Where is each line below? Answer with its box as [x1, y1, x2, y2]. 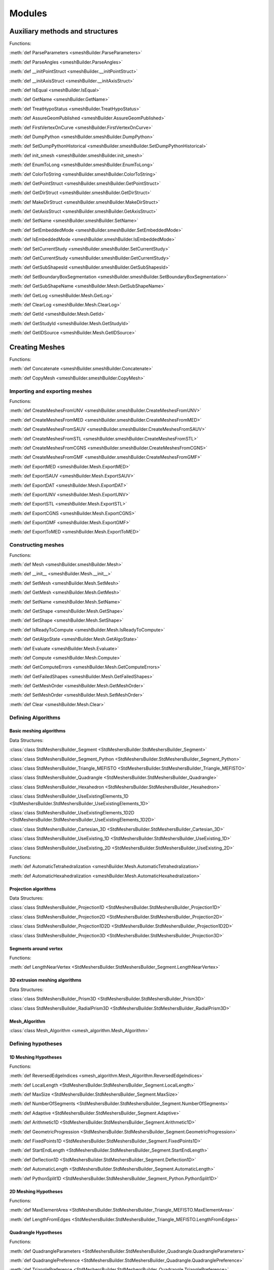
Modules [9, 8, 48, 19]
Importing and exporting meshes [9, 388, 92, 395]
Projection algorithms [9, 885, 56, 892]
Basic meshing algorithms [9, 728, 66, 734]
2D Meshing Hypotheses [9, 1188, 63, 1194]
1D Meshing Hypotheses [9, 1054, 62, 1060]
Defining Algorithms [9, 714, 61, 721]
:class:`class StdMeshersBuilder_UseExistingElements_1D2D [9, 809, 134, 815]
